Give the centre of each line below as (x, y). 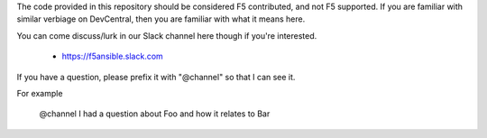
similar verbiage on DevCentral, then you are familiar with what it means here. (161, 19)
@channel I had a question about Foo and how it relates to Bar (155, 114)
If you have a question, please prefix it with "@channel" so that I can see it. (156, 77)
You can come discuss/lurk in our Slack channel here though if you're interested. (167, 35)
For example (40, 93)
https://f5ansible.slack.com (113, 56)
